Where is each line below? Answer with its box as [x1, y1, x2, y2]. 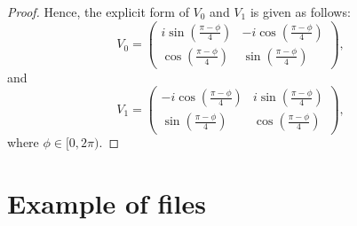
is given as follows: [250, 3, 351, 20]
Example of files [7, 185, 206, 222]
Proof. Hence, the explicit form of [7, 3, 189, 20]
